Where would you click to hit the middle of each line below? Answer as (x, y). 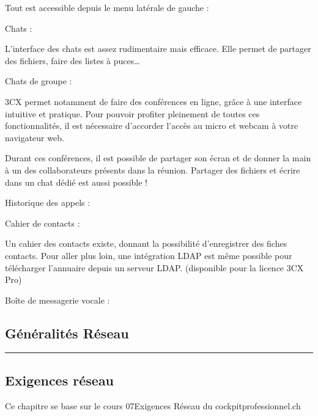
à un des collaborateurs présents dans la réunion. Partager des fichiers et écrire (153, 170)
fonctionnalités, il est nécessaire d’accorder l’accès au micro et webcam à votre (152, 126)
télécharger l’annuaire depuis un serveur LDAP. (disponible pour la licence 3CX (154, 267)
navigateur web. (35, 137)
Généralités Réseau (67, 333)
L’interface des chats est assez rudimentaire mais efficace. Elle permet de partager (158, 49)
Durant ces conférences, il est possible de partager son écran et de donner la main (158, 158)
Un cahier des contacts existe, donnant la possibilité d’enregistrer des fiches (146, 243)
